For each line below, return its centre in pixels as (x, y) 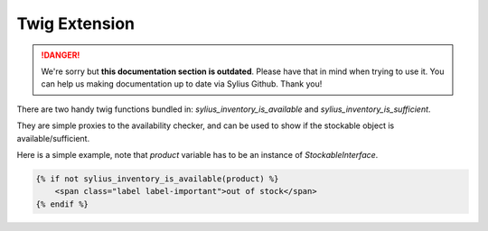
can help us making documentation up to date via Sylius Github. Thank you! (182, 84)
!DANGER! (61, 55)
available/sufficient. (53, 138)
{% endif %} (62, 204)
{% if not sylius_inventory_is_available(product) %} (157, 179)
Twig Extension (76, 23)
